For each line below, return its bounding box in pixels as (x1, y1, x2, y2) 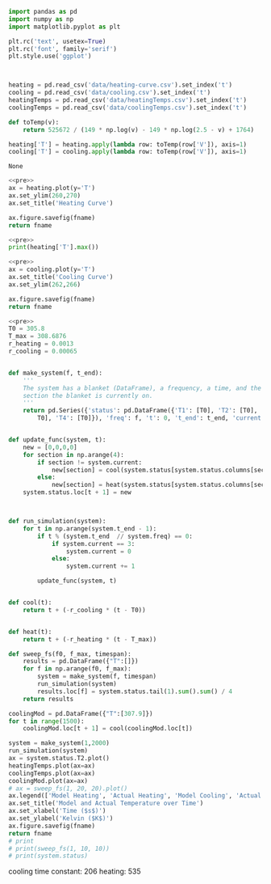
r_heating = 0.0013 (8, 340, 74, 348)
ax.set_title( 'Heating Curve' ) (8, 199, 114, 207)
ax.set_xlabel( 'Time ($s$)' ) (8, 807, 106, 815)
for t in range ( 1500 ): (8, 717, 85, 725)
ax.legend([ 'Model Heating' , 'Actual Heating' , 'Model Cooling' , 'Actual (8, 792, 262, 800)
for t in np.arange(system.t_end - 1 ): (23, 524, 157, 533)
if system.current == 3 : (51, 539, 135, 548)
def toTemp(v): (8, 118, 60, 126)
